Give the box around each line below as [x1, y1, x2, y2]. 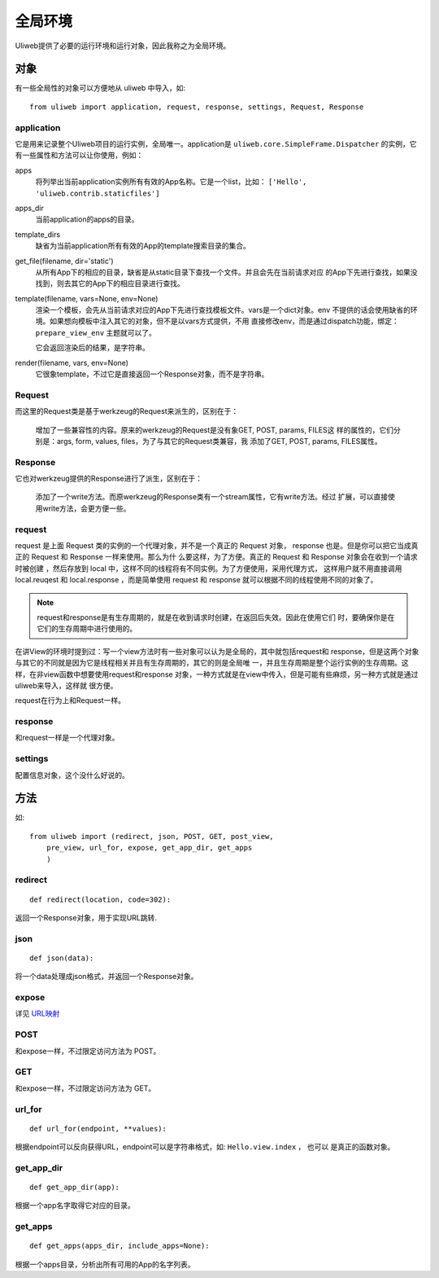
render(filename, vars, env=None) [15, 358, 129, 367]
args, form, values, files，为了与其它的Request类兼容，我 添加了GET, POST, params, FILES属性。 [56, 436, 382, 446]
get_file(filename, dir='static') [15, 256, 114, 266]
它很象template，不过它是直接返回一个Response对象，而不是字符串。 [35, 369, 269, 379]
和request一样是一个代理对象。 [15, 733, 120, 743]
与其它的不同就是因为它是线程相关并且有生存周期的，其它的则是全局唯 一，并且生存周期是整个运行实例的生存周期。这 [15, 658, 409, 668]
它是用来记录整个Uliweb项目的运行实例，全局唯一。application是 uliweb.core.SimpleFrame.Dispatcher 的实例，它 [15, 138, 418, 148]
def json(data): [29, 953, 94, 963]
